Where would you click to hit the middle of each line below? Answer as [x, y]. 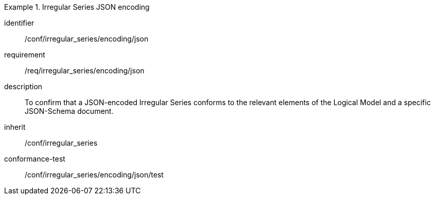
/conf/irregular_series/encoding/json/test [94, 175]
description [23, 86]
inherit [15, 127]
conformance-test [35, 159]
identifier [19, 23]
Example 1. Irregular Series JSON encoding [77, 7]
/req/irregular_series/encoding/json [85, 71]
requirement [25, 55]
